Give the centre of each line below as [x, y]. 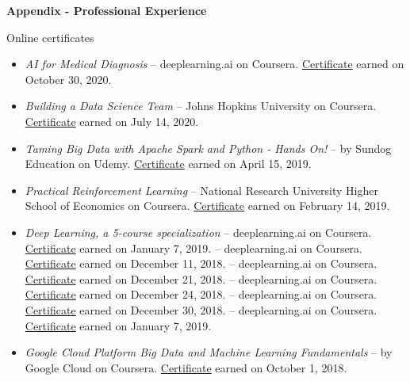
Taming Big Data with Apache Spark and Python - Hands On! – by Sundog [208, 148]
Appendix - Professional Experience [107, 10]
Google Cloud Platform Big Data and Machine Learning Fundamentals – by [209, 352]
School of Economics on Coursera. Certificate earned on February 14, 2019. [207, 206]
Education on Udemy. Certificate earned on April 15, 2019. [168, 164]
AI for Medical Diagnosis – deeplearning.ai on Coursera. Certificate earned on [215, 64]
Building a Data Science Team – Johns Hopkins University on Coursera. [201, 106]
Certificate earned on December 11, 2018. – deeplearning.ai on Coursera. [201, 263]
